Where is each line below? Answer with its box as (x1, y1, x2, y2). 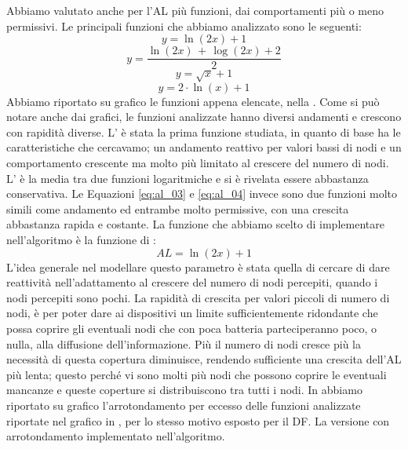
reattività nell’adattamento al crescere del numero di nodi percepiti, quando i (6, 274, 378, 290)
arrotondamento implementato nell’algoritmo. (6, 428, 225, 444)
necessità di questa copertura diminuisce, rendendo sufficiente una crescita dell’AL (6, 351, 402, 367)
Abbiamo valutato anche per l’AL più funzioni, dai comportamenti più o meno (6, 2, 384, 18)
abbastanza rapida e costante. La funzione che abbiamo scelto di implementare (6, 216, 384, 232)
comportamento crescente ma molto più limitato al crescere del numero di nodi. (6, 155, 389, 171)
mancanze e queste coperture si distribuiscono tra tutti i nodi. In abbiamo (6, 381, 362, 398)
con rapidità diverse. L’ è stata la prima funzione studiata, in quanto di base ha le (6, 123, 401, 140)
